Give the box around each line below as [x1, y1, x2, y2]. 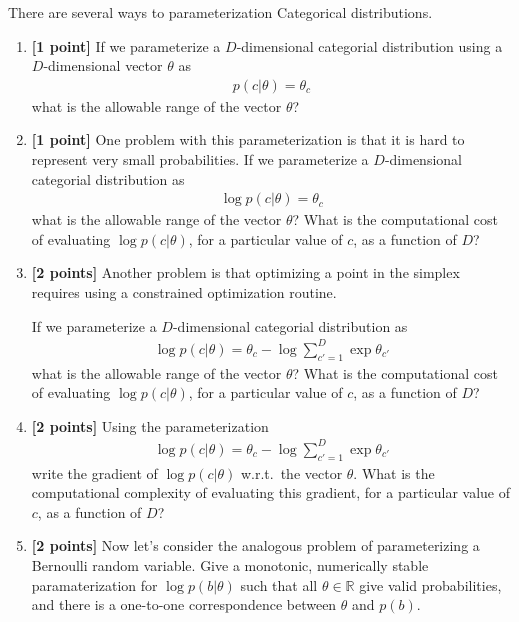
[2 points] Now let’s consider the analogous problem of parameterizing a [31, 535, 480, 556]
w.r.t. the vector [240, 462, 343, 483]
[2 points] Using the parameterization [31, 415, 269, 436]
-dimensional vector [43, 55, 163, 76]
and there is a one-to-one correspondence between [31, 594, 337, 615]
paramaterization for [31, 574, 158, 595]
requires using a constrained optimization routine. [31, 282, 337, 302]
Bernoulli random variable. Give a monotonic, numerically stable [31, 555, 429, 575]
